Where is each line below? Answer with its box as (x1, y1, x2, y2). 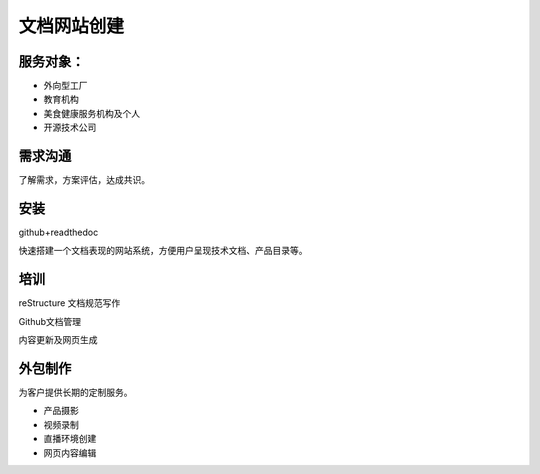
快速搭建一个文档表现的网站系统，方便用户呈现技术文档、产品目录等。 (18, 245, 308, 257)
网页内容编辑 (43, 446, 97, 459)
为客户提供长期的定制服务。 (18, 386, 133, 399)
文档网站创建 (18, 15, 125, 37)
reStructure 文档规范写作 (18, 297, 121, 309)
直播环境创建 (43, 433, 97, 445)
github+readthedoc (18, 226, 99, 239)
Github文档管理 (18, 315, 82, 327)
